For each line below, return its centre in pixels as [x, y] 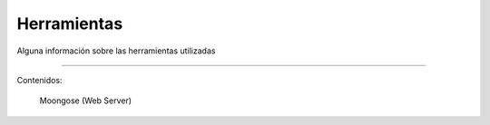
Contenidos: [39, 80]
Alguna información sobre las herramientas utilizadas [116, 51]
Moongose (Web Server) [85, 101]
